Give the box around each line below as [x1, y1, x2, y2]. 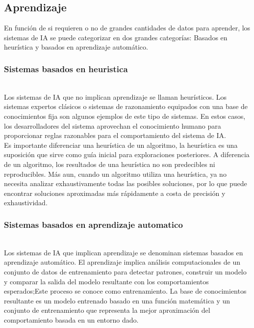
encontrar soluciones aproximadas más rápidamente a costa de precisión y [4, 188, 226, 198]
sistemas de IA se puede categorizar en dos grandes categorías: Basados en [4, 32, 228, 42]
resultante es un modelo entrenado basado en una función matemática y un [4, 295, 230, 305]
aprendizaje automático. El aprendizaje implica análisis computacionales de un [4, 257, 240, 267]
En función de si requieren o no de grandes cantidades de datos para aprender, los [4, 23, 251, 33]
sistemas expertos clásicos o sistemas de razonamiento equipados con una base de [4, 101, 248, 111]
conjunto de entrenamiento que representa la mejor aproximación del [4, 305, 210, 315]
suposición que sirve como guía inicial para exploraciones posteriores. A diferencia [4, 149, 250, 160]
